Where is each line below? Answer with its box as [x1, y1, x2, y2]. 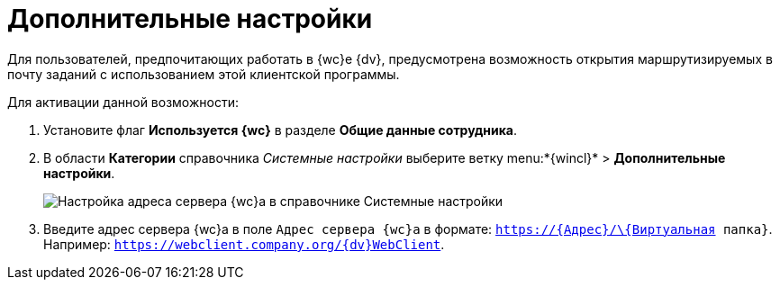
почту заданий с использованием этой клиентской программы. [7, 66, 400, 82]
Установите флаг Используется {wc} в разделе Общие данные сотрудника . [43, 121, 518, 138]
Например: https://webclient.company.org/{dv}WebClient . [43, 236, 445, 252]
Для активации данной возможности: [7, 94, 239, 110]
